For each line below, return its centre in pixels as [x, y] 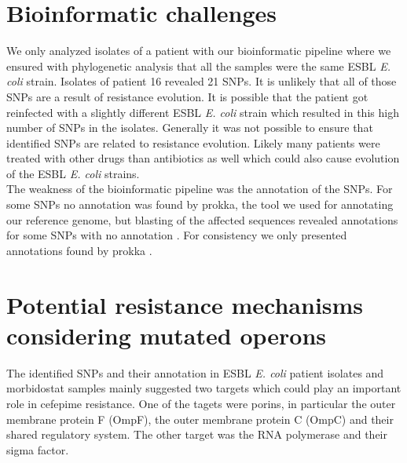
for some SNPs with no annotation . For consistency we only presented [177, 235]
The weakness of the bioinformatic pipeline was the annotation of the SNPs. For [200, 189]
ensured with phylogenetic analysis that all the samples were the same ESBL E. [198, 66]
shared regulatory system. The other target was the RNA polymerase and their [197, 434]
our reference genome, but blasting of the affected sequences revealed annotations [202, 219]
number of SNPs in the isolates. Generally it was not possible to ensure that [190, 128]
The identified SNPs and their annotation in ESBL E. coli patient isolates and [195, 372]
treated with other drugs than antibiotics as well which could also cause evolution [203, 158]
